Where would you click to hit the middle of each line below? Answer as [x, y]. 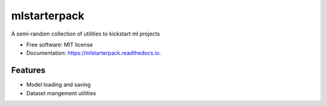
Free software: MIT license [60, 45]
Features [28, 70]
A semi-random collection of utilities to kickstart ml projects [86, 34]
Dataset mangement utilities [61, 93]
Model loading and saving [58, 85]
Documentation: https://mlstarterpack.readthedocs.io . [94, 53]
